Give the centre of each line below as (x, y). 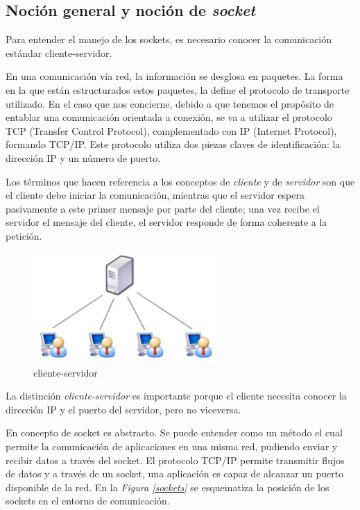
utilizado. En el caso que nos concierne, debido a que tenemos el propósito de (170, 103)
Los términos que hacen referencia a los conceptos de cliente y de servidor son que (180, 181)
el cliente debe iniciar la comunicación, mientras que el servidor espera (155, 195)
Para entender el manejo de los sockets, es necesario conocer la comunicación (169, 39)
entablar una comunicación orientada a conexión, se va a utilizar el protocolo (169, 117)
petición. (24, 235)
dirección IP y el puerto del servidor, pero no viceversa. (123, 409)
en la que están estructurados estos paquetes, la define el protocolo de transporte (178, 89)
